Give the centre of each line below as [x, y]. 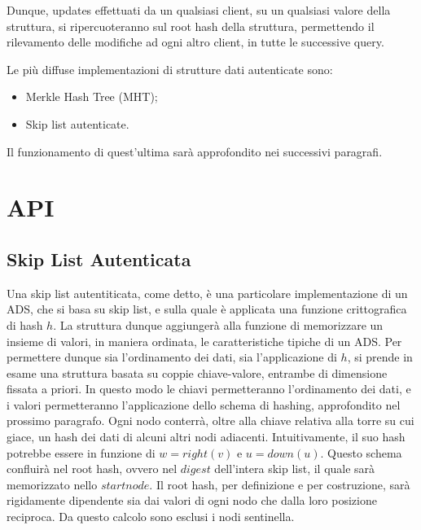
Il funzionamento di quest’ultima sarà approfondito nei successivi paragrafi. [195, 151]
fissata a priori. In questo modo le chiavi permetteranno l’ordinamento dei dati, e [209, 389]
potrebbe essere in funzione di [81, 452]
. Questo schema [361, 452]
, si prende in [380, 357]
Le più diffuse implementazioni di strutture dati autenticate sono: [170, 69]
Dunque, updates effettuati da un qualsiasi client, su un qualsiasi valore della [199, 10]
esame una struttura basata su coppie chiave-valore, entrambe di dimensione [197, 372]
